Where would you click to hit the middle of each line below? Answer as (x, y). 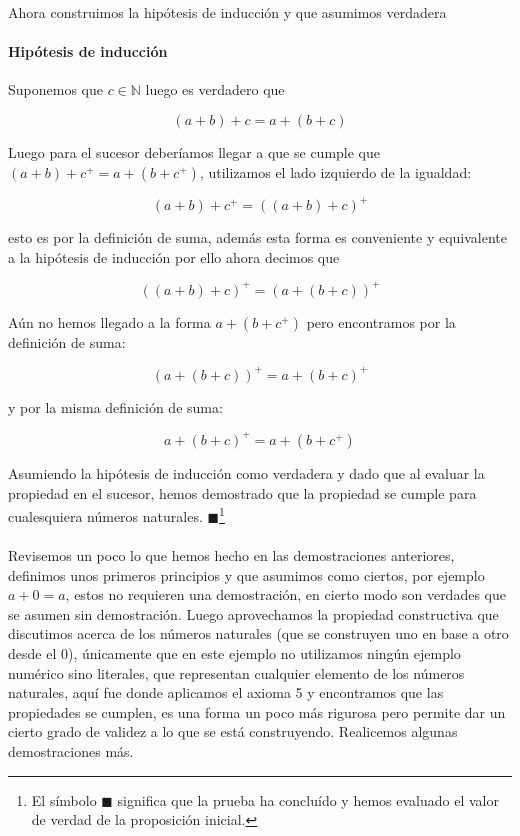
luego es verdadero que (215, 89)
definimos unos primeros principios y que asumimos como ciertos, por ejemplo (246, 574)
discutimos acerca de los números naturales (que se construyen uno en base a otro (258, 633)
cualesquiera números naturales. (105, 515)
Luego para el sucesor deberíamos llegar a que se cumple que (194, 151)
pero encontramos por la (381, 321)
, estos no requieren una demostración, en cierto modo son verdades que (285, 594)
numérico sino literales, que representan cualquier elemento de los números (236, 672)
